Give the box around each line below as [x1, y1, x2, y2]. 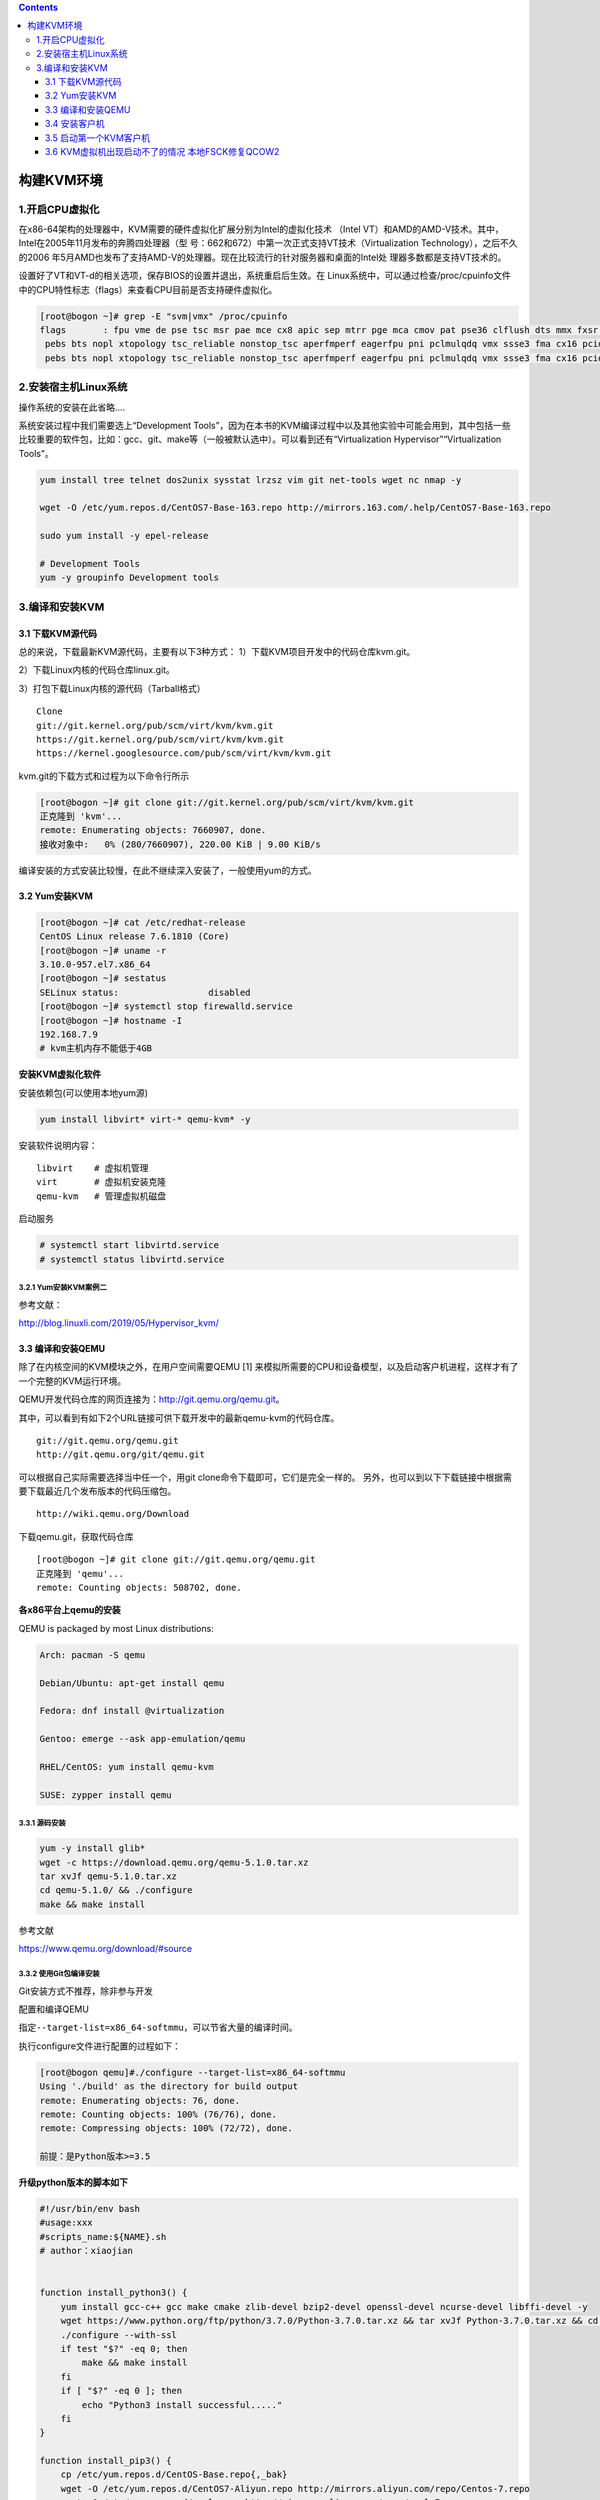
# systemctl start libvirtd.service [39, 1240, 220, 1251]
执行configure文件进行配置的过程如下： [18, 2040, 182, 2052]
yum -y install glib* [39, 1843, 146, 1854]
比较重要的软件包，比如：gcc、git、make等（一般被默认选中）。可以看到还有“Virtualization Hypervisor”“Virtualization [18, 433, 502, 445]
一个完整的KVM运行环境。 [18, 1375, 127, 1387]
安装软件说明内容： [18, 1139, 98, 1151]
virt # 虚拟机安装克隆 [36, 1176, 167, 1188]
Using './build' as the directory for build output [39, 2081, 299, 2092]
